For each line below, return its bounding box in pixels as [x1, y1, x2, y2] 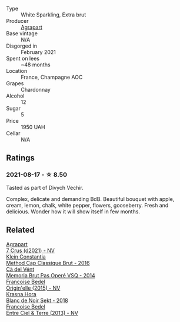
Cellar [6, 130, 21, 137]
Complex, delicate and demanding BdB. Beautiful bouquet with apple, [6, 195, 175, 202]
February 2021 [21, 49, 56, 55]
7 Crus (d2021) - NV [6, 247, 55, 254]
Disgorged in [6, 42, 37, 49]
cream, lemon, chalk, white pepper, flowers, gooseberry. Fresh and [6, 202, 169, 209]
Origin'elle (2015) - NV [6, 284, 61, 291]
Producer [6, 18, 29, 24]
